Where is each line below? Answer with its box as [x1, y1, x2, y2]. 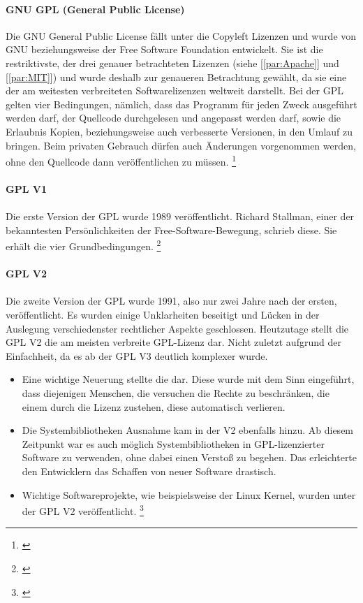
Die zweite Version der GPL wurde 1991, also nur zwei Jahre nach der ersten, [6, 293, 337, 308]
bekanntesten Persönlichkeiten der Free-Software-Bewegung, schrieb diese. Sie [6, 222, 337, 237]
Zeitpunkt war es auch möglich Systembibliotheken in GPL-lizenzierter [22, 436, 325, 451]
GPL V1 [6, 181, 47, 196]
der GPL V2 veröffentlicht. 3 [22, 502, 144, 518]
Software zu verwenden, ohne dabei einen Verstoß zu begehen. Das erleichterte [22, 450, 357, 465]
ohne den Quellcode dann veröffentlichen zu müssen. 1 [6, 152, 236, 168]
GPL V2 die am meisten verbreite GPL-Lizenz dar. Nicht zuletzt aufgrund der [6, 335, 341, 349]
